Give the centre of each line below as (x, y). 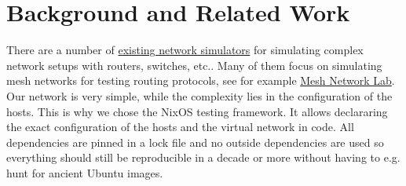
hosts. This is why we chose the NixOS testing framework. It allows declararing (197, 111)
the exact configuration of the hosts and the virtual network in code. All (180, 127)
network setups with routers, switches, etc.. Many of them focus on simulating (194, 65)
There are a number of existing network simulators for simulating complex (185, 50)
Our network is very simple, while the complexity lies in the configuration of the (199, 95)
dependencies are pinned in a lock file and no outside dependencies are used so (195, 142)
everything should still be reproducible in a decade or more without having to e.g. (203, 157)
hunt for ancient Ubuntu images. (85, 172)
